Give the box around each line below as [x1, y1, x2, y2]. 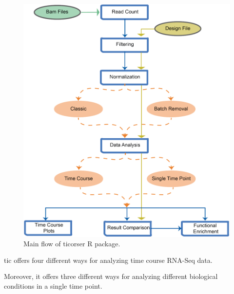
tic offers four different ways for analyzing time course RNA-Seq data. [4, 255, 213, 265]
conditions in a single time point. [4, 281, 102, 291]
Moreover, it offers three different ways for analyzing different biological [4, 271, 218, 281]
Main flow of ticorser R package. [23, 239, 120, 249]
